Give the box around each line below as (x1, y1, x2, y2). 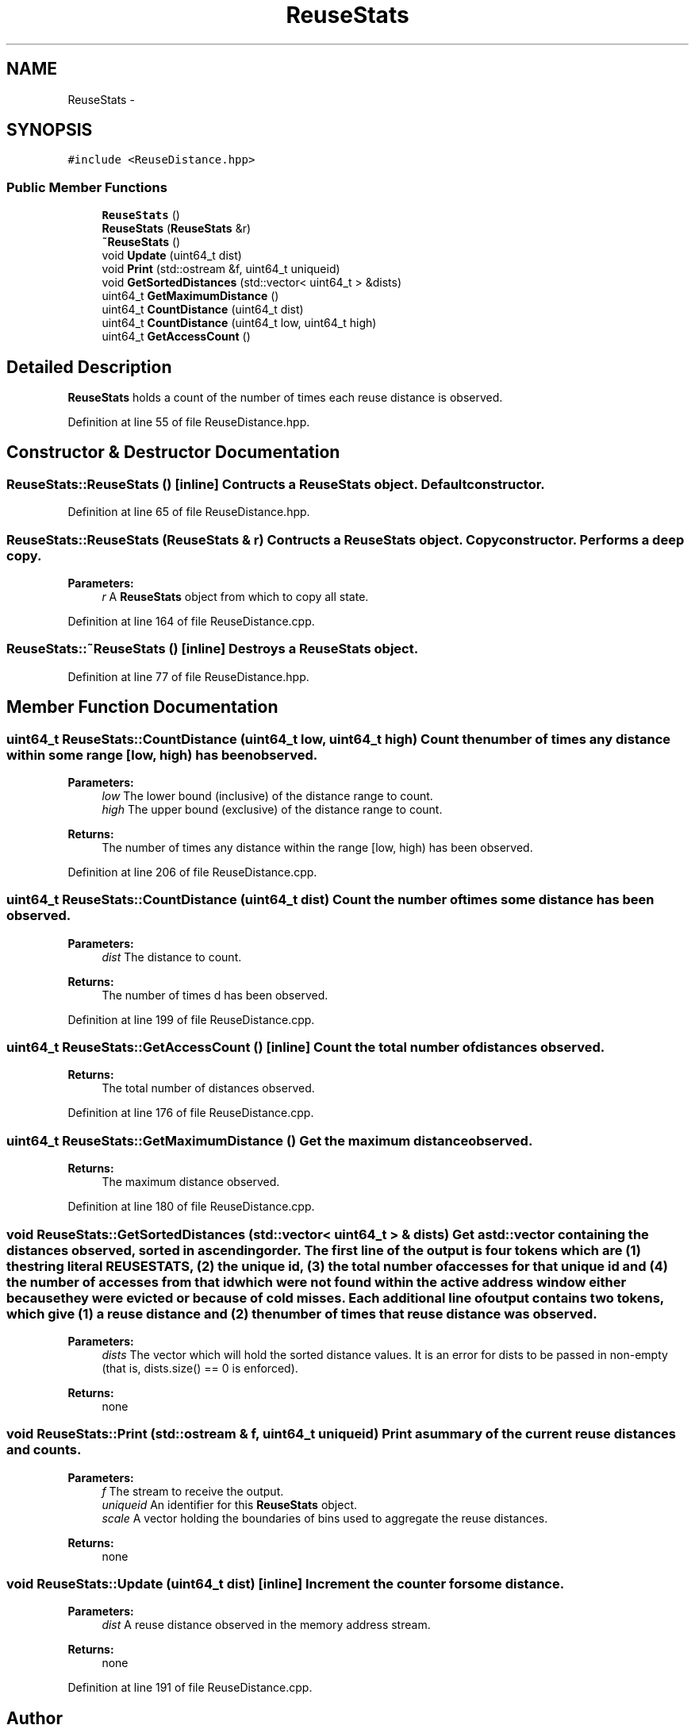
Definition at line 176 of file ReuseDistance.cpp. (67, 1106, 314, 1120)
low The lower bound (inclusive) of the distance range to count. (102, 788, 433, 803)
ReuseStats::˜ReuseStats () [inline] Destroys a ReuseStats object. (6, 641, 419, 657)
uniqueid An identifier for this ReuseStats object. (102, 1497, 358, 1511)
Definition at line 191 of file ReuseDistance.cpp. (67, 1681, 313, 1695)
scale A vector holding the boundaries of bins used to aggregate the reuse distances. (102, 1511, 548, 1525)
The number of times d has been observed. (102, 988, 328, 1002)
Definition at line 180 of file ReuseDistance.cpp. (67, 1200, 315, 1214)
